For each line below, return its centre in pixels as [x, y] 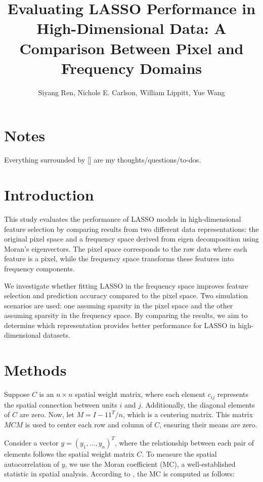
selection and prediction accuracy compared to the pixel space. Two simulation [126, 295]
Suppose [17, 394]
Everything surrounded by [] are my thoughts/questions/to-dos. [103, 160]
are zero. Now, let [47, 414]
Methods [35, 370]
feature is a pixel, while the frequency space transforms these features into [119, 258]
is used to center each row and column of [89, 424]
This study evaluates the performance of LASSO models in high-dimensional [123, 218]
